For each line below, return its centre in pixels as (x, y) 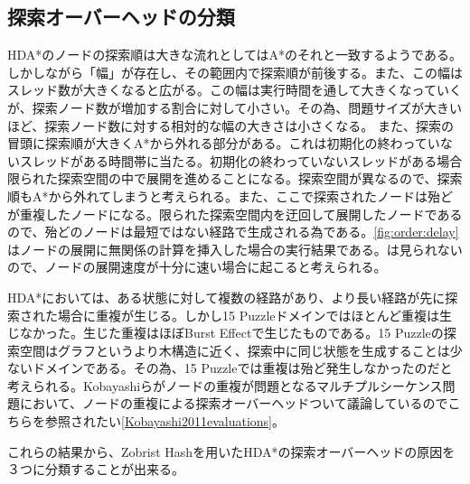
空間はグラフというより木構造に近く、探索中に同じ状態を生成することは (235, 350)
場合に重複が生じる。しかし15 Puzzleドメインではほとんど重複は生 (255, 315)
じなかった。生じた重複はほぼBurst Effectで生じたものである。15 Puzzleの (226, 333)
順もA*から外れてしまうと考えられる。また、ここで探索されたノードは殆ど (230, 195)
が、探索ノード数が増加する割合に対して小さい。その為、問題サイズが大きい (235, 107)
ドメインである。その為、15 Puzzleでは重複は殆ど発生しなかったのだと (242, 368)
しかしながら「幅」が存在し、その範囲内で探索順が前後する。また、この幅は (235, 72)
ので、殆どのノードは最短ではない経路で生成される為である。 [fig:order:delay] (233, 232)
